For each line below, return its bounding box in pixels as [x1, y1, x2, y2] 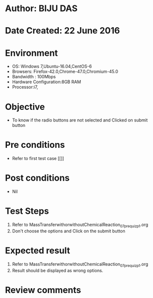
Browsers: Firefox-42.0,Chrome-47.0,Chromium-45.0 [12, 69, 119, 74]
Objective [5, 101, 45, 112]
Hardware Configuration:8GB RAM [12, 79, 81, 85]
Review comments [5, 284, 81, 296]
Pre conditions [5, 140, 65, 151]
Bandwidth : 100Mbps [12, 74, 56, 80]
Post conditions [5, 173, 70, 184]
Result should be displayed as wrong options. [12, 267, 103, 273]
